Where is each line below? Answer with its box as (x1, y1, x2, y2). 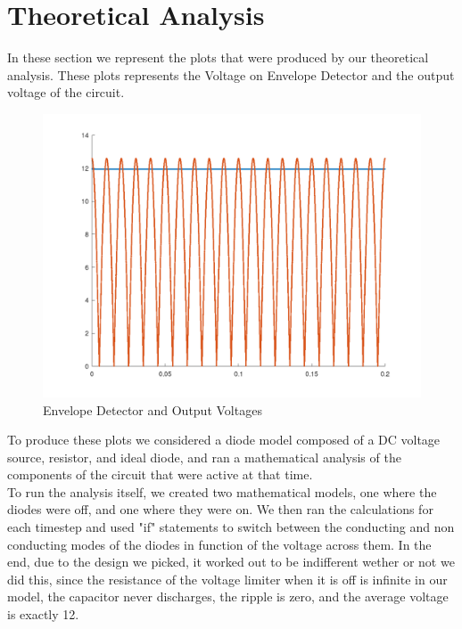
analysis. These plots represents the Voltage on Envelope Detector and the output (7, 65, 455, 84)
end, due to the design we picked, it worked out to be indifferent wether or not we (7, 552, 455, 571)
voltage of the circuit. (7, 83, 125, 102)
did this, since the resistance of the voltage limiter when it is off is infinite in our (7, 569, 448, 588)
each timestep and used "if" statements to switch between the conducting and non (7, 518, 455, 536)
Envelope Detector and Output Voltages (43, 400, 262, 419)
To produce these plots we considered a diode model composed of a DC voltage (7, 430, 441, 449)
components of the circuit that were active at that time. (7, 465, 313, 484)
